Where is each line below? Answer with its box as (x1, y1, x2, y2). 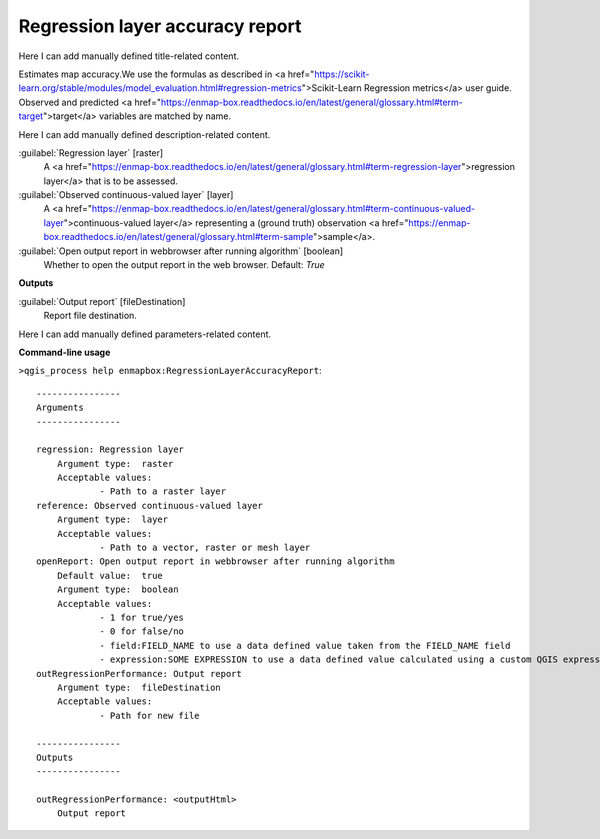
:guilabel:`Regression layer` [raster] (18, 146, 164, 159)
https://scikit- (313, 68, 370, 80)
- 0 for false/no (99, 626, 185, 637)
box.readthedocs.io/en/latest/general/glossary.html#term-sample (43, 231, 314, 243)
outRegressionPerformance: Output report (36, 668, 242, 679)
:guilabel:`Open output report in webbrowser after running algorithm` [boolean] (18, 245, 344, 257)
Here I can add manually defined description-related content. (18, 128, 271, 140)
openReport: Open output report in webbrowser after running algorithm (36, 556, 395, 567)
